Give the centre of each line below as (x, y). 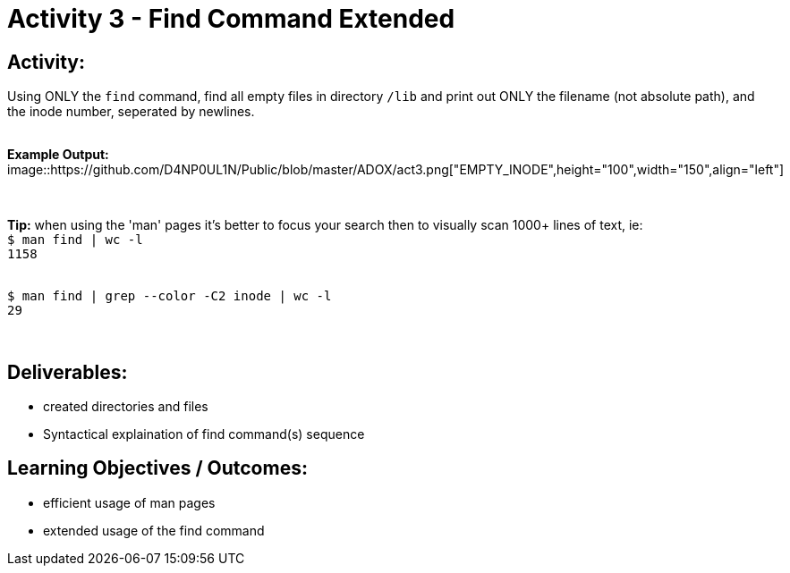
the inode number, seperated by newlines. (131, 112)
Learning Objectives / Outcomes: (157, 468)
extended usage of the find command (154, 530)
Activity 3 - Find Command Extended (231, 19)
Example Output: (58, 155)
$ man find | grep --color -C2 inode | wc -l (170, 296)
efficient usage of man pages (129, 502)
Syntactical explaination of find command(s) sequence (204, 434)
